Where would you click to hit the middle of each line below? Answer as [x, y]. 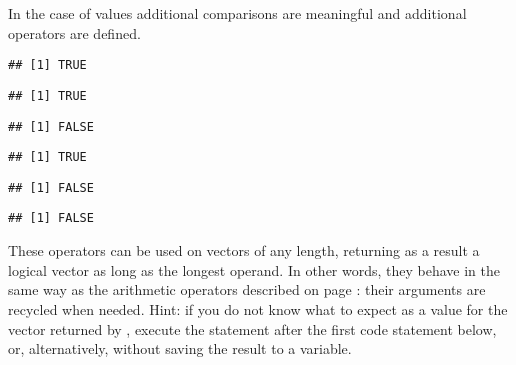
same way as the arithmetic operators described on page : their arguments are [247, 289]
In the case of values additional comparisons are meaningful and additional [237, 13]
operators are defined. [74, 32]
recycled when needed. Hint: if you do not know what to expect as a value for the [258, 308]
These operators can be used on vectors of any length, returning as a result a [244, 250]
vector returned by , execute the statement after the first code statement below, [252, 328]
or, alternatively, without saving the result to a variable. [180, 348]
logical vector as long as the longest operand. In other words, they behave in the [254, 269]
